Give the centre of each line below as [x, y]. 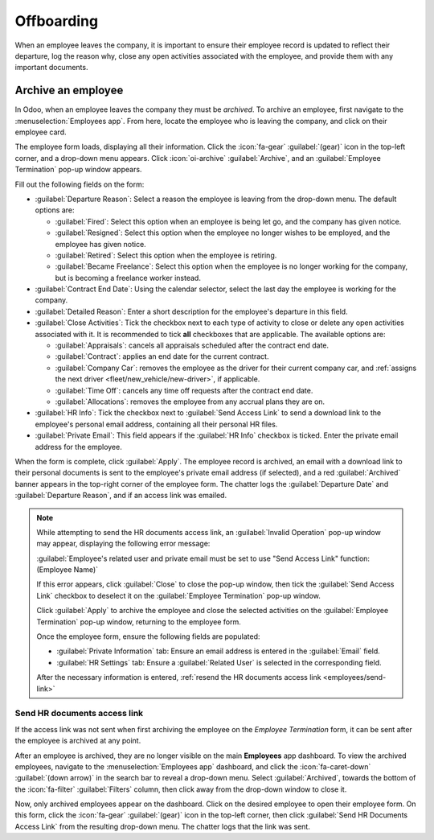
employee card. [41, 132]
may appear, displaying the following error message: [123, 544]
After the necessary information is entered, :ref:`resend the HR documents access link [179, 677]
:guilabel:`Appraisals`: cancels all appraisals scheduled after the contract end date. [192, 345]
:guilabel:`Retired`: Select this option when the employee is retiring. [166, 255]
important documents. [51, 68]
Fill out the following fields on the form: [80, 184]
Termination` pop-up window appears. [78, 170]
